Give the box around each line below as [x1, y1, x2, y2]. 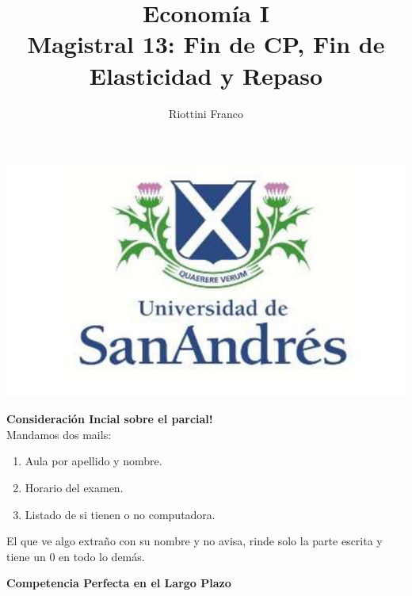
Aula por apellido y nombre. [25, 453, 162, 469]
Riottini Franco [169, 105, 243, 121]
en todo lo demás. [59, 548, 145, 564]
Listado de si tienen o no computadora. [25, 506, 216, 522]
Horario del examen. [25, 479, 124, 495]
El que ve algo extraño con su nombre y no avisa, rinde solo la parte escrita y [6, 533, 383, 549]
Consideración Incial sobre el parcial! [6, 411, 213, 427]
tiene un [6, 548, 46, 564]
